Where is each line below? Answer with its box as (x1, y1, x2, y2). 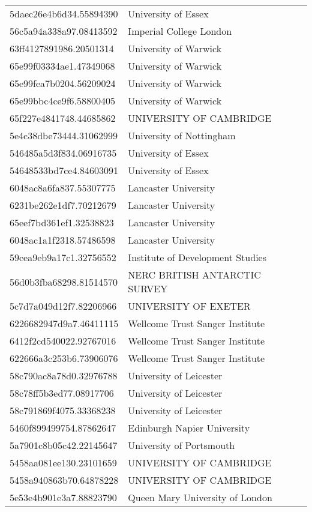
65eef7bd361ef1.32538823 (10, 215, 114, 229)
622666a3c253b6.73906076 (10, 351, 118, 365)
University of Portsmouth (128, 438, 235, 452)
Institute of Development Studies (128, 250, 266, 264)
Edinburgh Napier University (128, 421, 250, 435)
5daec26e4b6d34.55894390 (10, 7, 118, 20)
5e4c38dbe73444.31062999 (10, 128, 118, 142)
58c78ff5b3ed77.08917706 (10, 386, 114, 400)
